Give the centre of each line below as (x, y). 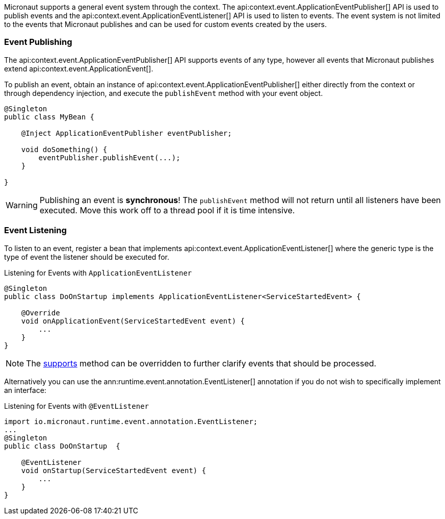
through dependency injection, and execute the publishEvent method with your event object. (164, 93)
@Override (41, 313)
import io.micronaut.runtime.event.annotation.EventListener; (131, 421)
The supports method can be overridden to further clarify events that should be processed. (201, 363)
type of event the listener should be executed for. (87, 257)
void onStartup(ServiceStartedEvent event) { (114, 470)
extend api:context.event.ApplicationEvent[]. (79, 68)
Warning (22, 205)
